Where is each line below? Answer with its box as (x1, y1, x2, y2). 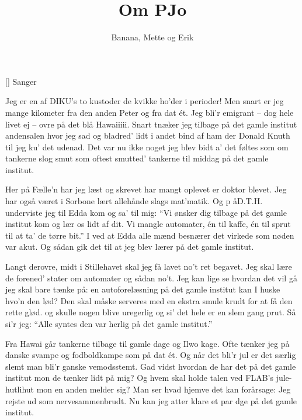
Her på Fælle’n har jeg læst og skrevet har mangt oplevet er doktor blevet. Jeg (5, 183, 287, 195)
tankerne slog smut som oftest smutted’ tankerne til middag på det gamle (5, 152, 269, 164)
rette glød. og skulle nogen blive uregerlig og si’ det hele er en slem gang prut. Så (5, 306, 296, 318)
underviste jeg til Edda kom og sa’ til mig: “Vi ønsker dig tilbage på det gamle (5, 206, 287, 218)
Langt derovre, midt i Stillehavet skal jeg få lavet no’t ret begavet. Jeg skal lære (5, 260, 292, 273)
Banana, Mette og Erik (111, 31, 194, 43)
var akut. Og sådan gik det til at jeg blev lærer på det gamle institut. (5, 240, 254, 253)
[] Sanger (5, 75, 37, 87)
